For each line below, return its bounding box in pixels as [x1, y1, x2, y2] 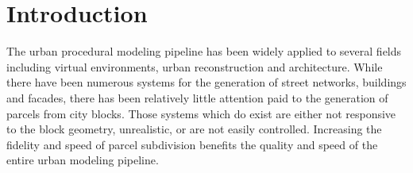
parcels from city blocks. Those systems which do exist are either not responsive [6, 105, 396, 121]
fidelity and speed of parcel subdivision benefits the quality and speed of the [6, 136, 378, 152]
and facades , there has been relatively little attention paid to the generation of [6, 89, 388, 106]
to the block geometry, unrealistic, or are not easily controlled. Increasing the [6, 121, 382, 137]
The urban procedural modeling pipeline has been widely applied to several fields [6, 43, 402, 60]
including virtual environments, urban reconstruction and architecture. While [6, 58, 383, 75]
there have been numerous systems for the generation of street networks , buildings [6, 74, 407, 90]
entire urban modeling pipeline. [6, 152, 159, 168]
